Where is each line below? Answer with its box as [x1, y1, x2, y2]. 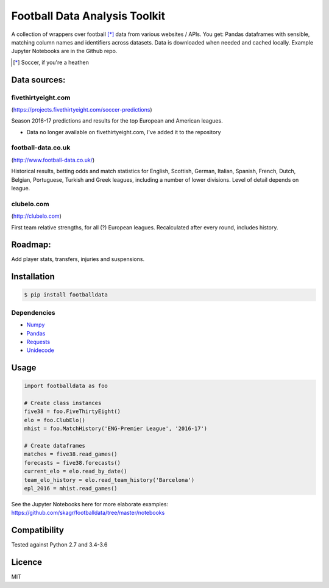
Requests [26, 338, 51, 345]
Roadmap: [11, 240, 51, 250]
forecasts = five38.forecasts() [24, 459, 121, 466]
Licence [11, 557, 43, 567]
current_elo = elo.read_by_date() [24, 468, 127, 475]
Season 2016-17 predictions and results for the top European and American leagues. [11, 117, 223, 124]
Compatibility [11, 525, 64, 536]
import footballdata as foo [24, 382, 108, 390]
